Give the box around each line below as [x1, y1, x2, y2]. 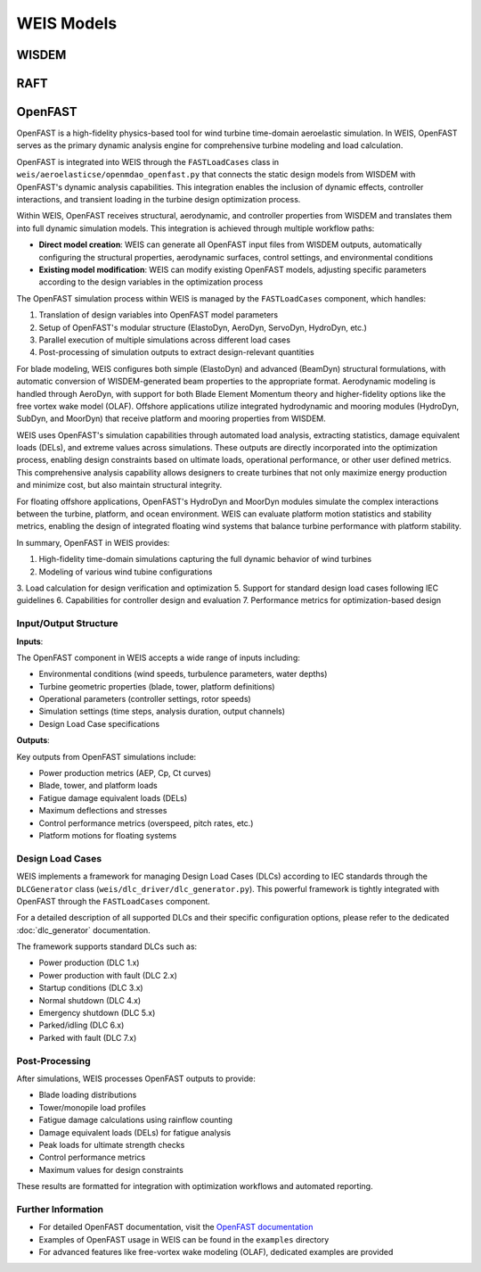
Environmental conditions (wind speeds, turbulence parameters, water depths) [38, 669, 328, 680]
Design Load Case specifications [38, 718, 160, 729]
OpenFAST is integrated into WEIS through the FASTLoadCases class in [16, 156, 280, 167]
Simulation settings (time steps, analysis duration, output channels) [38, 706, 285, 717]
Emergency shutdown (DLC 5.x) [38, 1008, 156, 1019]
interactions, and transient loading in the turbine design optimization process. [16, 194, 301, 205]
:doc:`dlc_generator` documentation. [16, 924, 151, 936]
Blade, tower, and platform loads [38, 781, 158, 791]
